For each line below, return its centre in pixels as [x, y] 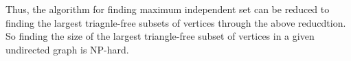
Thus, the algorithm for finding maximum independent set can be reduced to [168, 9]
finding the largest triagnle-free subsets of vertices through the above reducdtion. [176, 22]
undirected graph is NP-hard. [67, 49]
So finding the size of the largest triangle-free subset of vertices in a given [160, 36]
